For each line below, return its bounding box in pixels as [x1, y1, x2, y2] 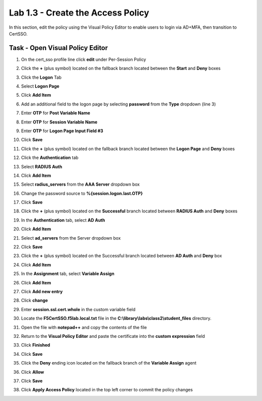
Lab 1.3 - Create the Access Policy [9, 7, 149, 18]
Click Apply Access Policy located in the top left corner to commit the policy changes [21, 387, 193, 393]
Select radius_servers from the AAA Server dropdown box [21, 181, 140, 187]
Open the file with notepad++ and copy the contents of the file [21, 324, 147, 330]
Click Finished [21, 342, 50, 348]
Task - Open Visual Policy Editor [9, 44, 108, 52]
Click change [21, 297, 48, 303]
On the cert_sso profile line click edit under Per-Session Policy [21, 56, 147, 62]
